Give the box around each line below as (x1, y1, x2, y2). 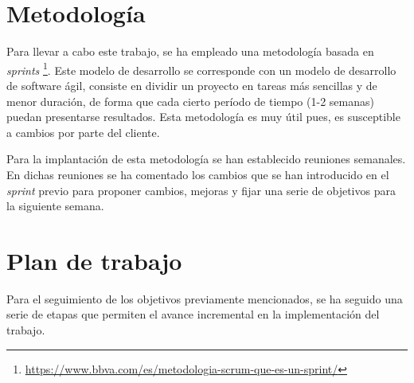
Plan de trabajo (6, 244, 182, 276)
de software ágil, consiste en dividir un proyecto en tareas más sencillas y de (6, 76, 377, 93)
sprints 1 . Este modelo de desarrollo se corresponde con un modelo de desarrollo (6, 59, 396, 78)
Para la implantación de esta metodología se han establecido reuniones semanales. (6, 150, 406, 167)
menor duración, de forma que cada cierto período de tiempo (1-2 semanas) (6, 92, 374, 109)
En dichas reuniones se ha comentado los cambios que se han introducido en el (6, 166, 389, 182)
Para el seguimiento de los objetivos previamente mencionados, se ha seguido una (6, 290, 403, 307)
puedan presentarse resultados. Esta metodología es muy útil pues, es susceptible (6, 108, 400, 125)
